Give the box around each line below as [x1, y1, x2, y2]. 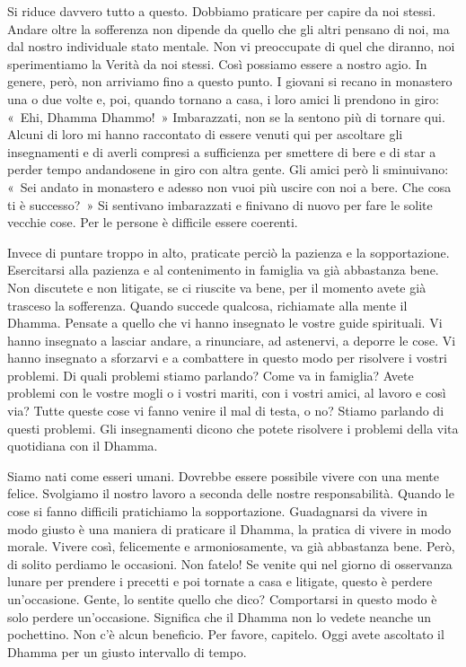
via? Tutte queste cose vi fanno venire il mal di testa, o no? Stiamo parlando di [7, 401, 444, 420]
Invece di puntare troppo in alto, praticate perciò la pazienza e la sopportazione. [7, 242, 450, 261]
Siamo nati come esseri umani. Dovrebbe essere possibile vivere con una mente [7, 466, 440, 485]
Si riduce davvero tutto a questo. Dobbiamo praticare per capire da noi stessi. [7, 2, 436, 20]
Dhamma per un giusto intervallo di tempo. [7, 642, 247, 661]
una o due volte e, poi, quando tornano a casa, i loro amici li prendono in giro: [7, 89, 439, 108]
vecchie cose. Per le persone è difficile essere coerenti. [7, 213, 298, 232]
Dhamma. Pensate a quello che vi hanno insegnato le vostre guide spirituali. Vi [7, 313, 443, 332]
